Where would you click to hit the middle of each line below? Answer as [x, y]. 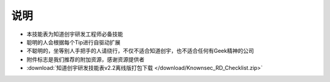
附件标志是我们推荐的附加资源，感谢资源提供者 [86, 59]
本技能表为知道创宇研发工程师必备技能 [75, 34]
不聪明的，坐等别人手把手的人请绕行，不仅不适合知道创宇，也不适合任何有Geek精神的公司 [140, 51]
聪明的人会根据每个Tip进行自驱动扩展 [73, 42]
